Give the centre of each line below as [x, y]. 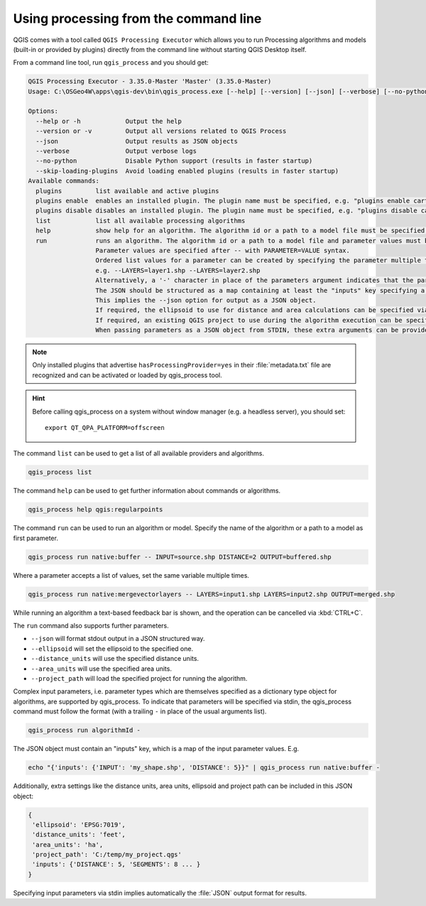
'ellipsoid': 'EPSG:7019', [79, 825]
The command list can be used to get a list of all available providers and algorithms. [139, 453]
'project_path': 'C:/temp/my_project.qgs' [107, 855]
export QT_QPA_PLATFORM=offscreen [105, 428]
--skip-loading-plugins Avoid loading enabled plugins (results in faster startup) [187, 171]
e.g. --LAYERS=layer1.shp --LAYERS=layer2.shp [178, 270]
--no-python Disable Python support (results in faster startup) [174, 161]
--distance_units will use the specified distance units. [115, 659]
